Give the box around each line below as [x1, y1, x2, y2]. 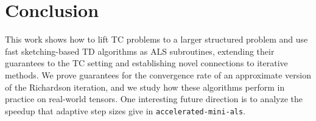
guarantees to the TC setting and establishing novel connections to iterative [5, 57, 288, 69]
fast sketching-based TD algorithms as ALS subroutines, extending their [5, 44, 275, 57]
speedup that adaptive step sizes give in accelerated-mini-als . [5, 104, 246, 117]
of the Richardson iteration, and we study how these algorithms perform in [5, 80, 285, 93]
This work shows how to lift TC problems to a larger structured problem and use [5, 33, 308, 46]
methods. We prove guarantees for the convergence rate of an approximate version [5, 68, 311, 81]
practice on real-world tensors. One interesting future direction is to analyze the [5, 92, 303, 105]
